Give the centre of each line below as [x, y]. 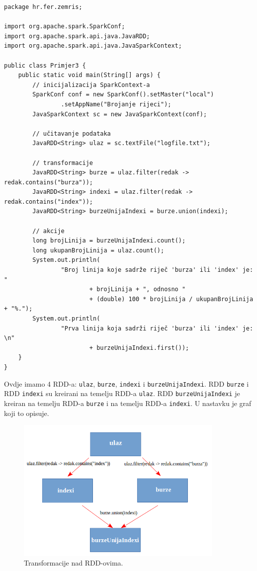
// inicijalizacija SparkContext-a [91, 85]
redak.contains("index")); [48, 202]
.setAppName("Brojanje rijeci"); [116, 104]
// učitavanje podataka [72, 133]
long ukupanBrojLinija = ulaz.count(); [98, 250]
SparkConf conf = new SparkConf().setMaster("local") [123, 95]
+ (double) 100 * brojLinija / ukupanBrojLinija [171, 299]
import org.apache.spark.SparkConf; [65, 27]
